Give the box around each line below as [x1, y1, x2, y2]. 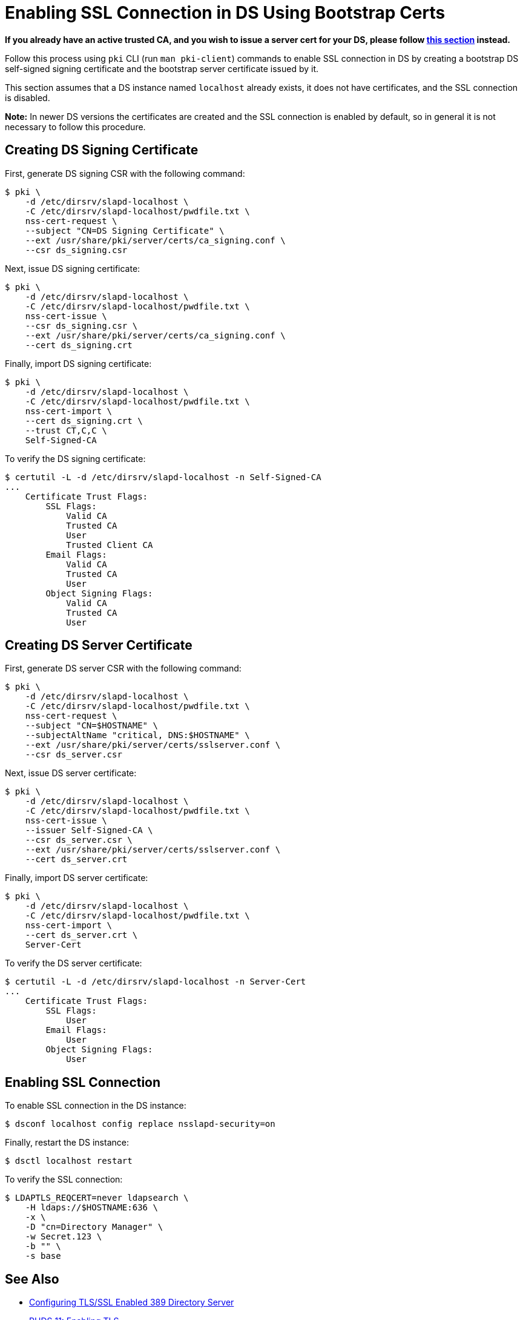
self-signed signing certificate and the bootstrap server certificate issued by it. [5, 63, 319, 74]
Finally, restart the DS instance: [5, 1137, 129, 1148]
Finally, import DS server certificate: [5, 873, 148, 883]
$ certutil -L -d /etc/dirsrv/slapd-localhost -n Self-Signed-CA [5, 472, 321, 482]
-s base [25, 1251, 61, 1261]
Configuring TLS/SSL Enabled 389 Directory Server [29, 1297, 234, 1308]
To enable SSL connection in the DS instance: [5, 1100, 186, 1111]
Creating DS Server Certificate [5, 638, 192, 653]
